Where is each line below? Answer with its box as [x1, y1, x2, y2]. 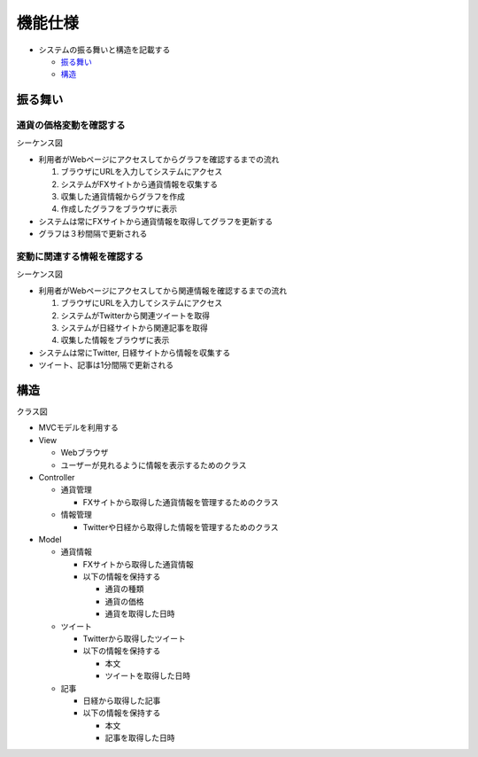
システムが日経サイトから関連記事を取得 [60, 322, 208, 332]
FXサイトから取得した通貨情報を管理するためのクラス [82, 496, 279, 507]
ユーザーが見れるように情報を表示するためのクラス [60, 459, 247, 470]
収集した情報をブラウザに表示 [60, 335, 170, 346]
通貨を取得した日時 [104, 608, 175, 620]
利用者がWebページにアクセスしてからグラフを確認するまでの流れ [38, 153, 280, 164]
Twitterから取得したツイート [82, 634, 186, 644]
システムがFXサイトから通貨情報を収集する [60, 178, 219, 190]
